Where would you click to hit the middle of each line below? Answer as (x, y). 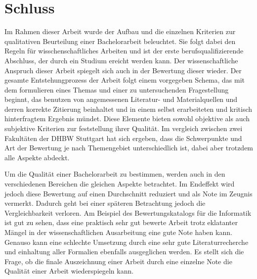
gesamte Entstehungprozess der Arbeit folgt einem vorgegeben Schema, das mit (125, 80)
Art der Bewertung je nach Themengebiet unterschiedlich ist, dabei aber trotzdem (129, 148)
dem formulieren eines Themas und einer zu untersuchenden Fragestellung (117, 89)
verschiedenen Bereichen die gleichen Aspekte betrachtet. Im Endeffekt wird (120, 184)
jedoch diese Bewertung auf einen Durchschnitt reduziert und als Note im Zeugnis (128, 193)
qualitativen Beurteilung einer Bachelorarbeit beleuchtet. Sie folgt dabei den (120, 41)
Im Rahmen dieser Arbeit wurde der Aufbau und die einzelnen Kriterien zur (120, 31)
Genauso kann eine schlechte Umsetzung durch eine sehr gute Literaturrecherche (127, 242)
